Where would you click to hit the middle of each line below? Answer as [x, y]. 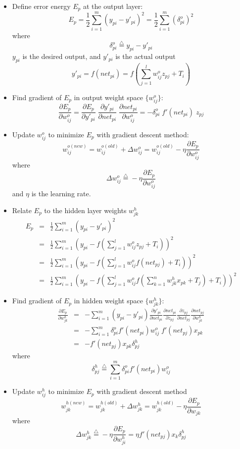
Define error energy [41, 6]
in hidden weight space [108, 301]
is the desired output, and [62, 56]
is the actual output [145, 56]
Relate [22, 210]
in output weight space [108, 97]
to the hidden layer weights [85, 210]
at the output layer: [113, 6]
